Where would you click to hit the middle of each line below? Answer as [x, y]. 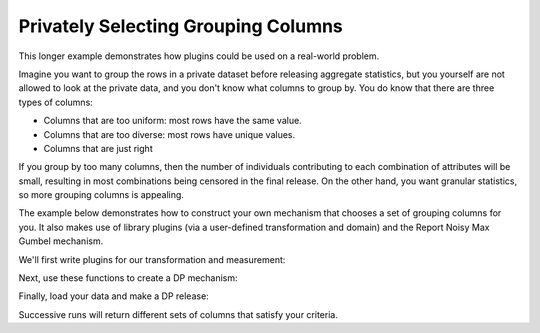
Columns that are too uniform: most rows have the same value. [172, 121]
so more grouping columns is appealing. [101, 195]
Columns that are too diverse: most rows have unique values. [169, 134]
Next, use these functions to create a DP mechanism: [128, 278]
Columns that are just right [98, 148]
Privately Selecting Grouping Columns [181, 26]
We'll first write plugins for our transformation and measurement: [152, 259]
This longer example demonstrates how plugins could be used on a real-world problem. [199, 56]
